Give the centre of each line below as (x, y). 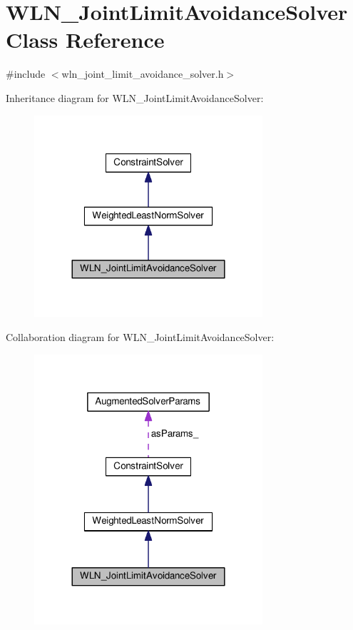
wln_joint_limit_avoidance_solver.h (143, 74)
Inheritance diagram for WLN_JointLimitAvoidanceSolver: (135, 97)
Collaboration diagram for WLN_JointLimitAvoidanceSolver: (140, 336)
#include (26, 74)
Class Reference (85, 40)
